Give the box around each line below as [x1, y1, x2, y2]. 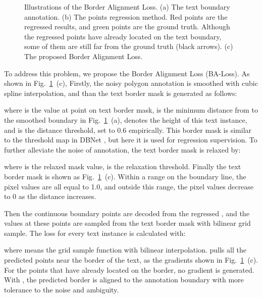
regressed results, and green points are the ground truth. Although [24, 21, 230, 32]
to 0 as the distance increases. [4, 191, 96, 202]
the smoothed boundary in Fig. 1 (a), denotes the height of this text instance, [4, 114, 247, 125]
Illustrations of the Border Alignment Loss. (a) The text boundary [24, 2, 230, 12]
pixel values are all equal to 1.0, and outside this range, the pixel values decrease [4, 181, 253, 191]
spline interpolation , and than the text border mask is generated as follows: [4, 87, 237, 98]
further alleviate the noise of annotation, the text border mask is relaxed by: [4, 144, 241, 155]
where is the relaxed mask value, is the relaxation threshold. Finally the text [4, 161, 241, 172]
